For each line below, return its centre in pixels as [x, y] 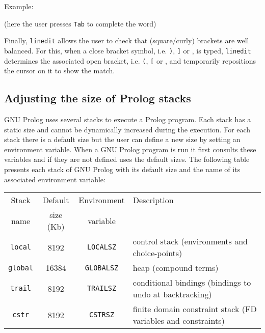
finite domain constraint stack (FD [195, 309]
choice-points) [157, 253]
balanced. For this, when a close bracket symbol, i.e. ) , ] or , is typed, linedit [128, 50]
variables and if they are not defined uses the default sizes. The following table [127, 159]
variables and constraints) [179, 321]
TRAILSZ [102, 288]
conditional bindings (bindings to [192, 283]
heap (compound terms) [176, 268]
